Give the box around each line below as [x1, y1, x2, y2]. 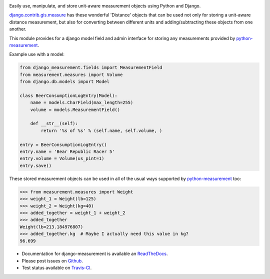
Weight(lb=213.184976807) [19, 224, 83, 229]
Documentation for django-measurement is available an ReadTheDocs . [21, 250, 168, 257]
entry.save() [19, 162, 52, 168]
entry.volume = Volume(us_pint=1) [19, 155, 104, 161]
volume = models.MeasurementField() [30, 106, 120, 112]
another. [9, 26, 26, 32]
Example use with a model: [9, 51, 65, 57]
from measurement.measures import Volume [19, 71, 123, 77]
